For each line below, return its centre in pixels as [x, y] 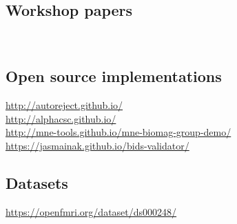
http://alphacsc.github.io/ [61, 118]
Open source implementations [114, 76]
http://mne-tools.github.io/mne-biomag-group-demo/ [118, 132]
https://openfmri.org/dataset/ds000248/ [91, 211]
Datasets [37, 182]
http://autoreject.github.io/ [64, 105]
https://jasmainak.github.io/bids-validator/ [97, 145]
